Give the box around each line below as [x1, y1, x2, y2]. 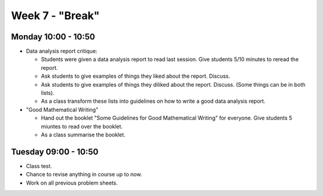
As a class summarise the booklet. [41, 131, 126, 138]
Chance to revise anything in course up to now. [26, 171, 142, 178]
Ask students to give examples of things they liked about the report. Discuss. [41, 72, 230, 80]
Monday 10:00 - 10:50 [11, 32, 95, 42]
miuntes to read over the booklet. [41, 122, 123, 130]
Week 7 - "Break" [11, 9, 100, 22]
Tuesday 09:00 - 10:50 [11, 146, 99, 157]
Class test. [26, 162, 52, 170]
